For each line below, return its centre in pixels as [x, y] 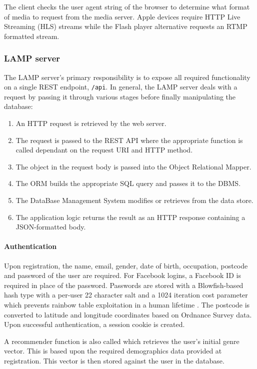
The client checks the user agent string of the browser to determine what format [127, 6]
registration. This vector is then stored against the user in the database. [114, 360]
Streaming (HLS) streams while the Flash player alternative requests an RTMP [126, 26]
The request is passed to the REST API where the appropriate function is [129, 140]
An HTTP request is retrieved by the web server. [91, 123]
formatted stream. [32, 36]
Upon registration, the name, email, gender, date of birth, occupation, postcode [126, 265]
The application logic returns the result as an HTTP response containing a [130, 217]
